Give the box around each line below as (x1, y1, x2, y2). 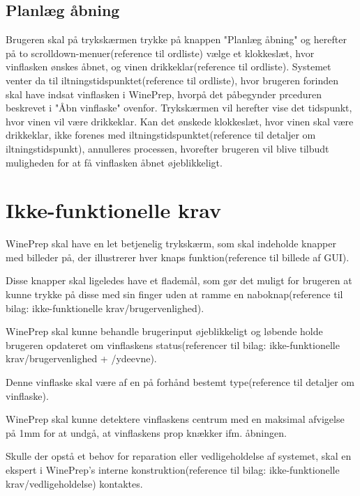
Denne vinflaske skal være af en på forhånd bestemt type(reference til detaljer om (6, 375, 354, 389)
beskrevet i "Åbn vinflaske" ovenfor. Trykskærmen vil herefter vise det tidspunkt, (6, 100, 352, 115)
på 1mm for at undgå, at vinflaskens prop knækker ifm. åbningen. (6, 425, 287, 440)
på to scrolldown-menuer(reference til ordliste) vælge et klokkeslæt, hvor (6, 45, 315, 60)
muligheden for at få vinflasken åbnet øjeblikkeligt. (6, 155, 223, 169)
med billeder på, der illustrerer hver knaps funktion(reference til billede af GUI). (6, 249, 350, 264)
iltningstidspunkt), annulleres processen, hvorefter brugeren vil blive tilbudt (6, 141, 329, 155)
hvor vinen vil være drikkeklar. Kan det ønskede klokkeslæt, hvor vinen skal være (6, 114, 354, 128)
